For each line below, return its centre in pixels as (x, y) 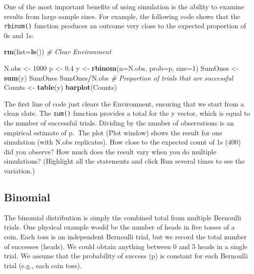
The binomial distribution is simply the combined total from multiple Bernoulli (123, 217)
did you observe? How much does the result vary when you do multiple (110, 151)
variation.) (20, 171)
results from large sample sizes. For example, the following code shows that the (122, 16)
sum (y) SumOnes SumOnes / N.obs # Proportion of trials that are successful (119, 77)
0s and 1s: (19, 35)
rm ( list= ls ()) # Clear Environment (58, 52)
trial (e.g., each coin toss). (43, 265)
